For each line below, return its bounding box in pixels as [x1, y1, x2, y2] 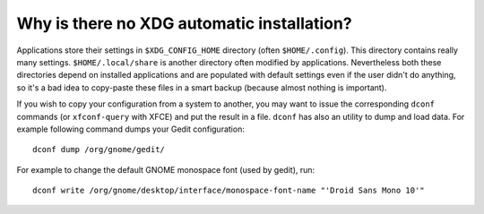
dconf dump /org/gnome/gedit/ [32, 144, 166, 155]
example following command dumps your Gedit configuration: [16, 124, 246, 134]
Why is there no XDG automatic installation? [16, 13, 353, 33]
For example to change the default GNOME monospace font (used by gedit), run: [16, 164, 315, 175]
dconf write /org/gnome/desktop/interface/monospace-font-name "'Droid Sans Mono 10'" [32, 185, 425, 196]
